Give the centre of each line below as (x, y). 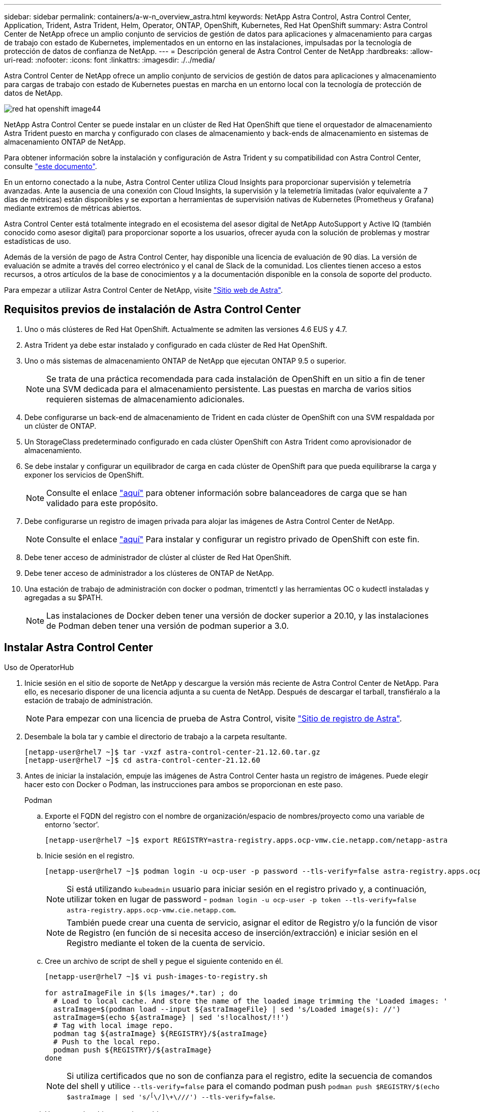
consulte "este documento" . (51, 166)
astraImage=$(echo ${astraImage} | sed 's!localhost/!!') (171, 1017)
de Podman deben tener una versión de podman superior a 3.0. (168, 625)
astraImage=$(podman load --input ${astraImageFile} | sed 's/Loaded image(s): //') (227, 1009)
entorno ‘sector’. (72, 824)
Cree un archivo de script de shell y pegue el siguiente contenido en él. (164, 961)
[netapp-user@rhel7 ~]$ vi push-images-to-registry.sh (156, 976)
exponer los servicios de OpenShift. (84, 475)
